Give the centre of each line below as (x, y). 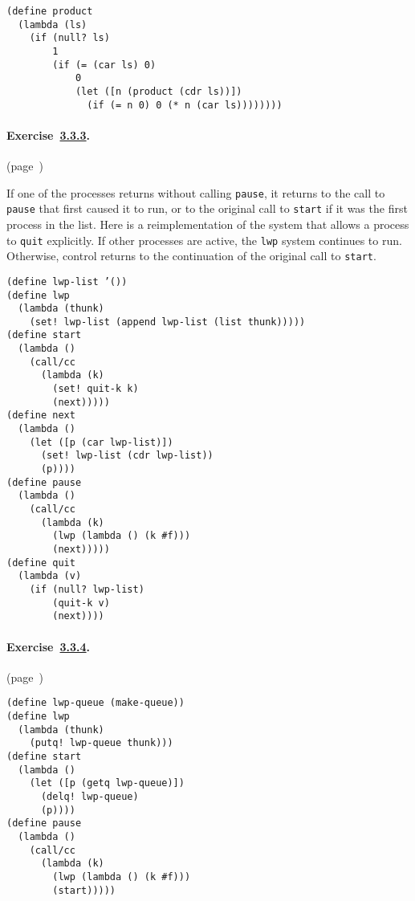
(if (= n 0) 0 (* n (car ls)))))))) (185, 105)
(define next (41, 416)
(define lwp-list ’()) (67, 281)
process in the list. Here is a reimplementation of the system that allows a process (208, 224)
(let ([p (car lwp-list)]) (101, 442)
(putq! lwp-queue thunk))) (101, 743)
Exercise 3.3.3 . (49, 135)
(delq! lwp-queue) (90, 796)
